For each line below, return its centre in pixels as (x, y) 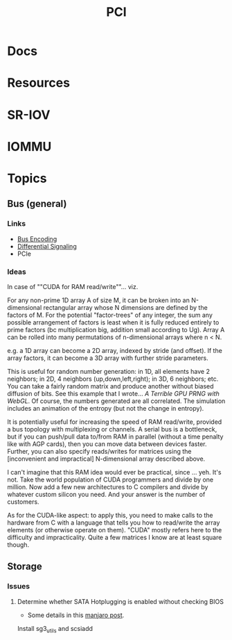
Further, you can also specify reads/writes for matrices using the (99, 451)
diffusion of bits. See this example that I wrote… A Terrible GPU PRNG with (113, 393)
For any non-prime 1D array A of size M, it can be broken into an (99, 300)
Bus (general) (37, 204)
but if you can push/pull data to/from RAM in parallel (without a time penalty (115, 436)
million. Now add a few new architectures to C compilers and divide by (108, 486)
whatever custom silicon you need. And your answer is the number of (106, 494)
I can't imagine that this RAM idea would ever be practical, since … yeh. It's (114, 472)
